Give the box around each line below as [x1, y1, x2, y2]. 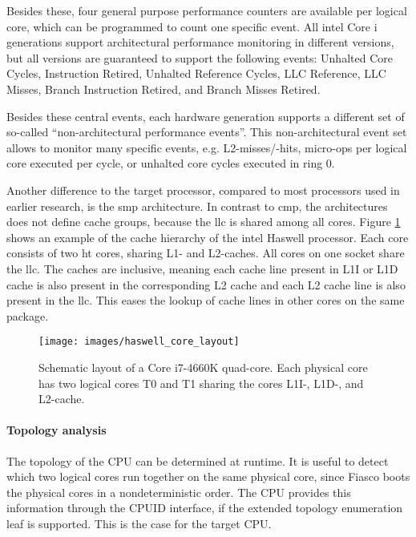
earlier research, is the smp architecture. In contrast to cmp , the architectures [6, 197, 388, 214]
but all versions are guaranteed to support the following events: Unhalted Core [6, 49, 393, 66]
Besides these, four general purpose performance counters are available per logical [6, 2, 407, 18]
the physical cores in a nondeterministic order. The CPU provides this [6, 483, 351, 500]
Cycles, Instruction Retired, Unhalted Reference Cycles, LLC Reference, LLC [6, 65, 386, 82]
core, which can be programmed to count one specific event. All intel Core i [6, 18, 378, 34]
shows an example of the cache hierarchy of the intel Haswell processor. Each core [6, 228, 409, 245]
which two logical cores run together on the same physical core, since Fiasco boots [6, 468, 410, 485]
